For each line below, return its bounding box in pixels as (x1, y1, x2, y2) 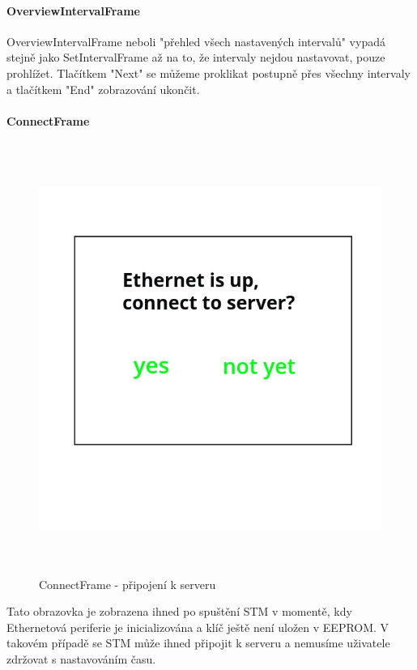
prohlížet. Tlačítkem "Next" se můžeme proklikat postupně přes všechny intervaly (6, 64, 411, 81)
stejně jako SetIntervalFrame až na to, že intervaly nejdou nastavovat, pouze (6, 49, 385, 66)
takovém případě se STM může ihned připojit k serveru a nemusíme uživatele (6, 634, 390, 651)
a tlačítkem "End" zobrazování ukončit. (6, 80, 200, 97)
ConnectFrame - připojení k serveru (39, 575, 216, 592)
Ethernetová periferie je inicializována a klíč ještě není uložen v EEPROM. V (6, 618, 389, 635)
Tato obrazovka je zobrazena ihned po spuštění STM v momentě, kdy (6, 603, 352, 620)
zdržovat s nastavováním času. (6, 651, 156, 668)
